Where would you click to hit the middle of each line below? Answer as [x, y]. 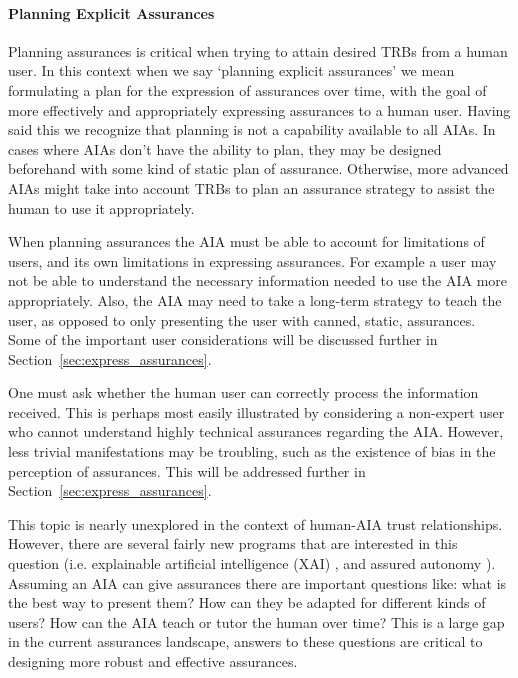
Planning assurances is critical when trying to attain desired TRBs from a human [258, 50]
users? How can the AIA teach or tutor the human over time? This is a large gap [256, 621]
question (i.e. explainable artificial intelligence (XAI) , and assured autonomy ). [252, 563]
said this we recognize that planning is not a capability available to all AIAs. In [252, 129]
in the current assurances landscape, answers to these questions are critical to [245, 641]
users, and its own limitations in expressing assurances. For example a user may [252, 260]
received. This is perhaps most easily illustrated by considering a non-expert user [256, 411]
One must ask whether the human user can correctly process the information [243, 392]
